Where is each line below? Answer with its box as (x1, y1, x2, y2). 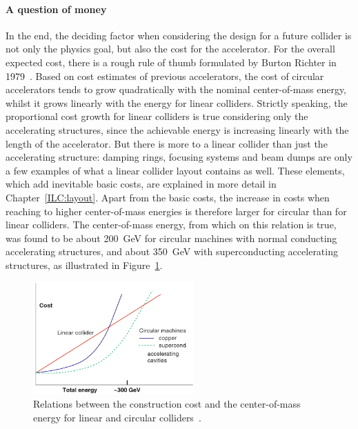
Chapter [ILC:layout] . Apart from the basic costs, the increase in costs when (6, 190, 330, 204)
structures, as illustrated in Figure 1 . (6, 257, 163, 272)
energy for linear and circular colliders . (33, 410, 201, 425)
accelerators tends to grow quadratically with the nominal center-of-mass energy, (6, 82, 347, 97)
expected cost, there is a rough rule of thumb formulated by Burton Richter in (6, 54, 337, 69)
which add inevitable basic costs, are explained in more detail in (6, 177, 277, 191)
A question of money (6, 1, 107, 16)
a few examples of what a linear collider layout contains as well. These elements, (6, 163, 345, 177)
